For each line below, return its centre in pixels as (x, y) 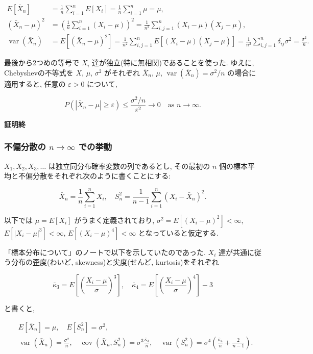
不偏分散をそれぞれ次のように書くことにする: (94, 176)
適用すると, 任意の (35, 83)
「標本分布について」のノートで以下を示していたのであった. (105, 252)
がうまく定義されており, (114, 220)
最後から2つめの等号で (42, 62)
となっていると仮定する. (178, 232)
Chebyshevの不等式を (39, 72)
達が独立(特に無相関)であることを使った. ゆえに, (173, 62)
